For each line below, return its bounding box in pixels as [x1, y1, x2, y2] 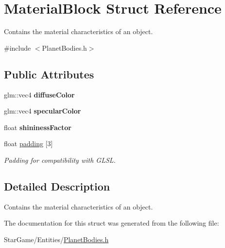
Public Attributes [4, 66, 94, 81]
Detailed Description [4, 178, 110, 193]
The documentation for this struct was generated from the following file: [4, 218, 219, 228]
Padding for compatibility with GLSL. [4, 154, 116, 165]
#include [4, 42, 31, 53]
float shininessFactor [4, 122, 71, 132]
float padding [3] [4, 138, 53, 149]
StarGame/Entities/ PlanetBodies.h [4, 234, 109, 244]
